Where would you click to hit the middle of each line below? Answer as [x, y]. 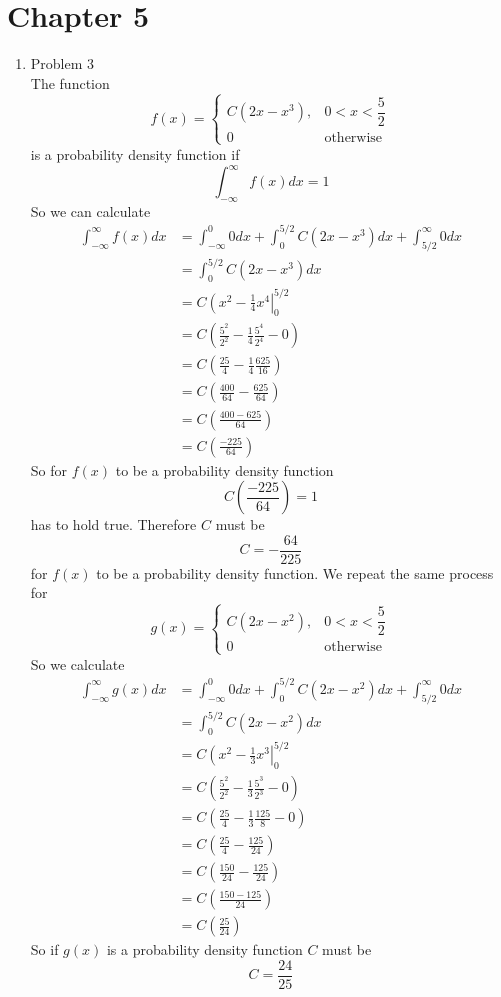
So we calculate [77, 663]
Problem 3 [62, 63]
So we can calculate [90, 210]
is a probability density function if [135, 153]
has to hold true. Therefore [113, 524]
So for [49, 469]
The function [70, 82]
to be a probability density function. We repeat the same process [295, 572]
